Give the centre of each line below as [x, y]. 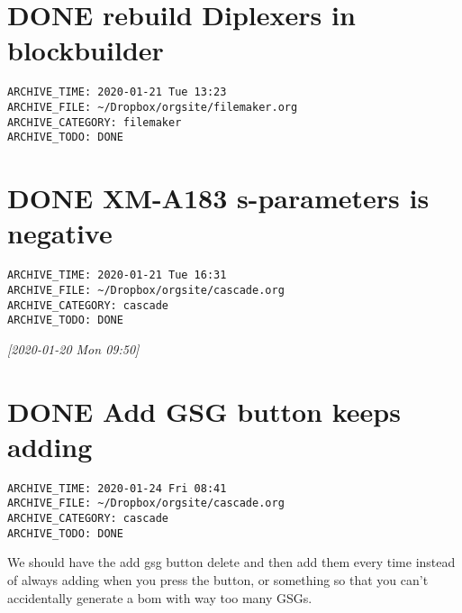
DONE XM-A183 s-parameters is [218, 198]
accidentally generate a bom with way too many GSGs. [160, 597]
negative [60, 233]
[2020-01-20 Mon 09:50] [73, 348]
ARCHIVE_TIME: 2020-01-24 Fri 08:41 [117, 488]
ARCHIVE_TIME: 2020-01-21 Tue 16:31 [117, 275]
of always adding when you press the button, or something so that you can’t [218, 580]
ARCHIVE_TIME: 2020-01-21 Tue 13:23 [117, 92]
